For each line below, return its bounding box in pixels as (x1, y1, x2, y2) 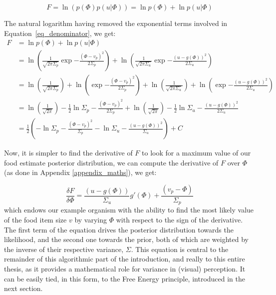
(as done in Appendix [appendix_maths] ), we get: (4, 167, 157, 177)
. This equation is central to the (131, 243, 229, 254)
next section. (4, 283, 43, 293)
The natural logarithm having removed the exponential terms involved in (4, 18, 228, 28)
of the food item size (4, 214, 67, 225)
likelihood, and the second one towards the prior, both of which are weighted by (4, 234, 249, 244)
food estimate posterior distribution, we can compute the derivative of (4, 157, 219, 167)
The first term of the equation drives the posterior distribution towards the (4, 224, 234, 234)
